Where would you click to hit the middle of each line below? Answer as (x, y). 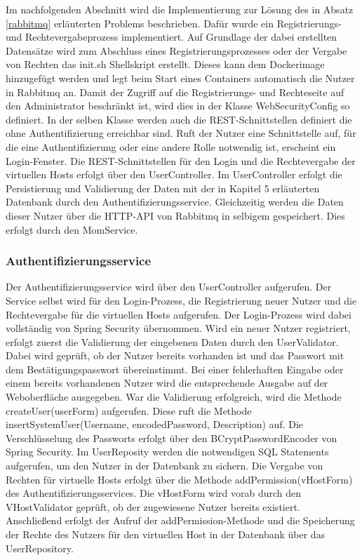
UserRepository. (40, 548)
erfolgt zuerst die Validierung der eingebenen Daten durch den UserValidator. (172, 341)
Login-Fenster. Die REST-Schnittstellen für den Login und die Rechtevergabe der (181, 160)
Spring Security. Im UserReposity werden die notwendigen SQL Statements (167, 452)
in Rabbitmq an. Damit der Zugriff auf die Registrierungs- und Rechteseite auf (175, 92)
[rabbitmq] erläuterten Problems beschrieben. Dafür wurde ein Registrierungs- (174, 23)
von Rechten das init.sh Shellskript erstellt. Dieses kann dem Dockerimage (165, 64)
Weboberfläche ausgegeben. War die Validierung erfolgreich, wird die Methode (174, 397)
